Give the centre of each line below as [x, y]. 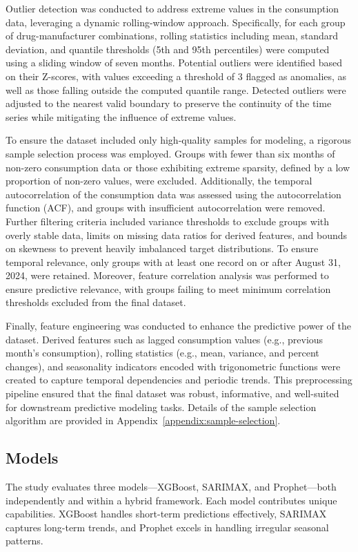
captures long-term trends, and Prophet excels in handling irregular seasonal [167, 527]
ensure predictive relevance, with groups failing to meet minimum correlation [168, 288]
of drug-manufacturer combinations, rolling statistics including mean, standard [172, 36]
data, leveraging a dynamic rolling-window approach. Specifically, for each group [176, 22]
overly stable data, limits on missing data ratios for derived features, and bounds [177, 235]
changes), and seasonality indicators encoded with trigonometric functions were [173, 366]
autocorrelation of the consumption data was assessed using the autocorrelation [173, 194]
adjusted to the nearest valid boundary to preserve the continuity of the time [169, 103]
